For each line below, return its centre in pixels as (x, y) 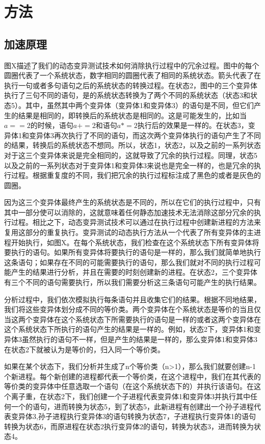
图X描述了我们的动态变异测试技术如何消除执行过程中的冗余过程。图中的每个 (132, 65)
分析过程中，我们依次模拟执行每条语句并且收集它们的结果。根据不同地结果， (132, 299)
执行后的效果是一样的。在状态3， (193, 125)
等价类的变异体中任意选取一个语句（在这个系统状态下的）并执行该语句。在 (129, 386)
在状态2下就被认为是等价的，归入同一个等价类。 (84, 349)
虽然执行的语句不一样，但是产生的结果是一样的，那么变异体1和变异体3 (139, 339)
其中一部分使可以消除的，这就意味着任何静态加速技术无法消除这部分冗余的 (129, 212)
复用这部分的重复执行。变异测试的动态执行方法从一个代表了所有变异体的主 (129, 232)
